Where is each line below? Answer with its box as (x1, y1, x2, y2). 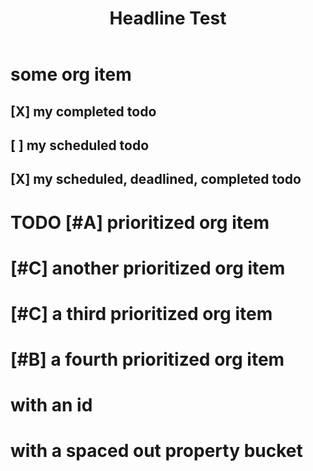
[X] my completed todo (10, 103, 157, 120)
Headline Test (109, 7, 227, 30)
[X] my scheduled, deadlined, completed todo (10, 171, 302, 188)
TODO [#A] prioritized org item (10, 211, 270, 234)
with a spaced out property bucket (10, 440, 303, 462)
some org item (10, 63, 132, 86)
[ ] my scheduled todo (10, 137, 150, 154)
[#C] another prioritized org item (10, 257, 286, 279)
